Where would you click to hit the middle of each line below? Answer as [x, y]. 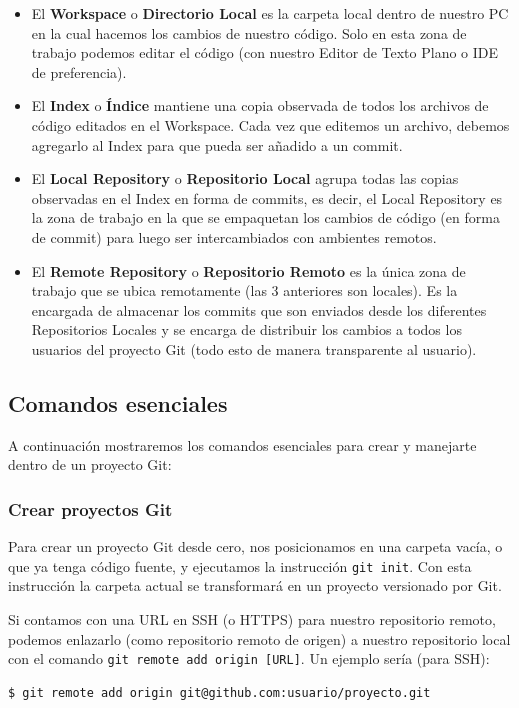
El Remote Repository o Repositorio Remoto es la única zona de [248, 270]
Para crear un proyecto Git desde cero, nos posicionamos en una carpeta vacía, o [255, 546]
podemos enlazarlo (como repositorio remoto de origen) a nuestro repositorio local [259, 638]
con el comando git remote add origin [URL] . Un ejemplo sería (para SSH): [249, 658]
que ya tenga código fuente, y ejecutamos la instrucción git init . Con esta [240, 565]
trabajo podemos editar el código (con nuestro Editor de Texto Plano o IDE [265, 52]
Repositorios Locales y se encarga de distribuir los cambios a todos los [246, 329]
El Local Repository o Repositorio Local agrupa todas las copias [245, 178]
